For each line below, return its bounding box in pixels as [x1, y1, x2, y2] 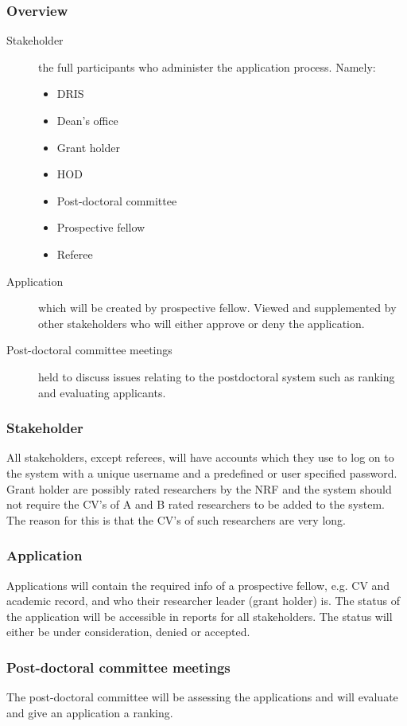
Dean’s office [56, 112, 118, 128]
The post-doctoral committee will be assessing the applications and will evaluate [6, 689, 398, 705]
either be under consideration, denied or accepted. [6, 623, 250, 640]
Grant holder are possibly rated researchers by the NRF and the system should [6, 480, 392, 497]
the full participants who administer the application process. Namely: [38, 58, 376, 75]
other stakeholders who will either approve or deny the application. [38, 314, 365, 331]
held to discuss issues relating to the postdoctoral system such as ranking [38, 368, 395, 384]
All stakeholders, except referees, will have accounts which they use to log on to [6, 449, 394, 466]
